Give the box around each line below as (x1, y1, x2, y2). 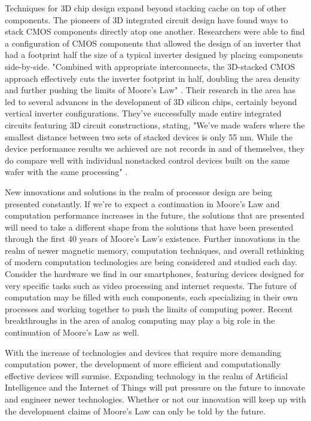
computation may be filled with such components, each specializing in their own (5, 291, 298, 303)
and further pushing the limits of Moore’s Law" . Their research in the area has (5, 84, 295, 96)
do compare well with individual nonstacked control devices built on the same (5, 153, 289, 166)
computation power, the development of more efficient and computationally (5, 358, 280, 370)
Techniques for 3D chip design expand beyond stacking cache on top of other (5, 2, 286, 14)
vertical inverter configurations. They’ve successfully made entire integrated (5, 107, 282, 119)
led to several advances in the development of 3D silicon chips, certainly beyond (5, 95, 297, 107)
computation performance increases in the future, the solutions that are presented (5, 209, 304, 222)
